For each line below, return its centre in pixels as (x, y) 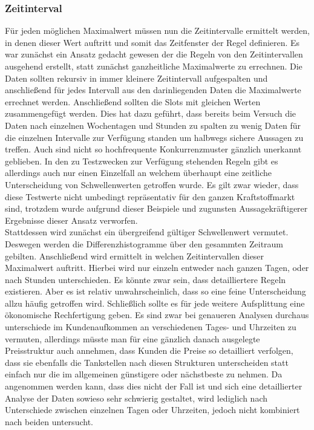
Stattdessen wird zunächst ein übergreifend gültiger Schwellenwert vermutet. (147, 232)
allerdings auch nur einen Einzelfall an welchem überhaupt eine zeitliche (139, 173)
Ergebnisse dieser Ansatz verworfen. (71, 220)
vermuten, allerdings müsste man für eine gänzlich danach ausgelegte (132, 338)
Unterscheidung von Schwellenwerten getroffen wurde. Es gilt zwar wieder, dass (152, 184)
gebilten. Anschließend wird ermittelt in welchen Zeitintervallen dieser (135, 256)
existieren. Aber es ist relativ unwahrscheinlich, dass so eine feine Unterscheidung (155, 291)
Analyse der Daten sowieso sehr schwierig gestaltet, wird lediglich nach (136, 398)
